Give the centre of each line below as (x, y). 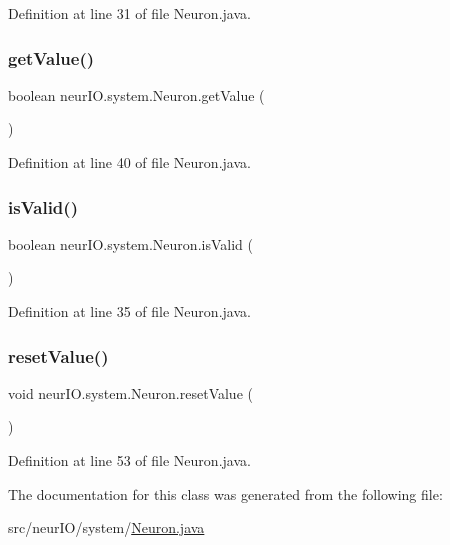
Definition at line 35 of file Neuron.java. (129, 311)
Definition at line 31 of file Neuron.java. (129, 13)
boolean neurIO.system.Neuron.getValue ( (136, 94)
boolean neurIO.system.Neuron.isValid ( (130, 243)
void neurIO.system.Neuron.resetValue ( (130, 392)
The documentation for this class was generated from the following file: (225, 493)
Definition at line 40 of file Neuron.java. (129, 162)
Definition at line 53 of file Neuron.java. (129, 460)
